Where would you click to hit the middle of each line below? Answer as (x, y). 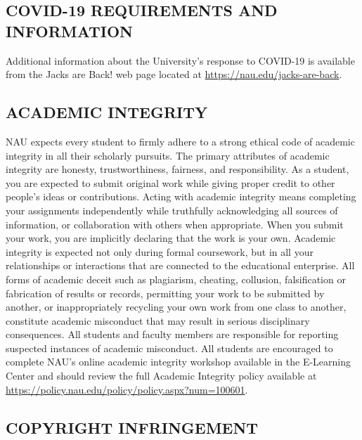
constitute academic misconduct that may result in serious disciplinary (158, 320)
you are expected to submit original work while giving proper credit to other (170, 182)
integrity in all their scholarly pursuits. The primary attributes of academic (168, 155)
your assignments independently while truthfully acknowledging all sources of (172, 210)
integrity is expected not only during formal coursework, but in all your (160, 251)
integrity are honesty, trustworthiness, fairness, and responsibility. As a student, (177, 169)
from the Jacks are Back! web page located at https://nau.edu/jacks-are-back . (174, 74)
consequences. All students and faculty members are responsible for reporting (172, 334)
